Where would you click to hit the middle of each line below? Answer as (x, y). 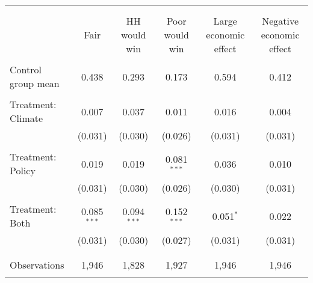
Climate (26, 118)
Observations (37, 265)
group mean (35, 83)
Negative (280, 21)
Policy (23, 170)
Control (26, 69)
